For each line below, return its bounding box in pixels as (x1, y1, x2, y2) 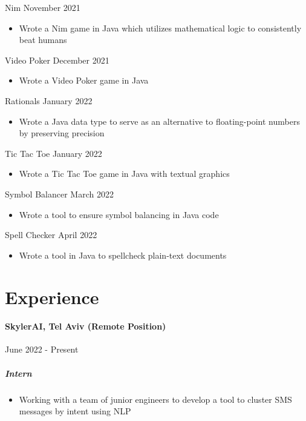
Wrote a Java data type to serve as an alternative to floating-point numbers (19, 114, 300, 127)
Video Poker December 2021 (5, 53, 109, 66)
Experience (5, 284, 99, 309)
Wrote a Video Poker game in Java (19, 74, 149, 87)
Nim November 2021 (5, 1, 80, 13)
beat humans (19, 33, 67, 46)
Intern (5, 366, 32, 379)
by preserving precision (19, 127, 105, 139)
